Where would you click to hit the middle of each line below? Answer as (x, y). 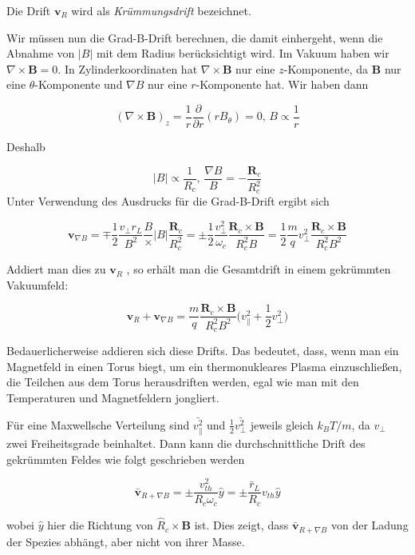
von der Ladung (370, 525)
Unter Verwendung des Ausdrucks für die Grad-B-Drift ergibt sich (168, 201)
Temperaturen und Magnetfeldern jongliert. (113, 397)
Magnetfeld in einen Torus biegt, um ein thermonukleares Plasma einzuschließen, (204, 366)
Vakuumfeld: (38, 284)
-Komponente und (79, 84)
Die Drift (29, 10)
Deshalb (26, 147)
